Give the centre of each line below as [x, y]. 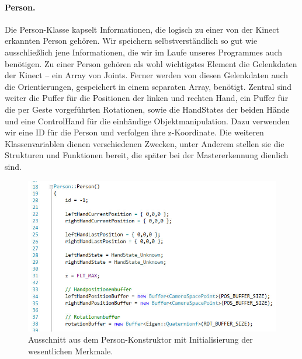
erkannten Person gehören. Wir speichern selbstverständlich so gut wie [131, 41]
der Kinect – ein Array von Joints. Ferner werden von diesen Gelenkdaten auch [147, 75]
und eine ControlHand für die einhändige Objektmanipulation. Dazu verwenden [147, 121]
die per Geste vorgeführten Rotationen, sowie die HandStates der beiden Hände [147, 109]
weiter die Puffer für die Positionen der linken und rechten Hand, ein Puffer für [147, 98]
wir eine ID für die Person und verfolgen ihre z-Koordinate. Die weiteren [134, 132]
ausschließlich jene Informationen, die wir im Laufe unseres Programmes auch [144, 52]
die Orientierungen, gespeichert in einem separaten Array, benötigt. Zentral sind [148, 86]
